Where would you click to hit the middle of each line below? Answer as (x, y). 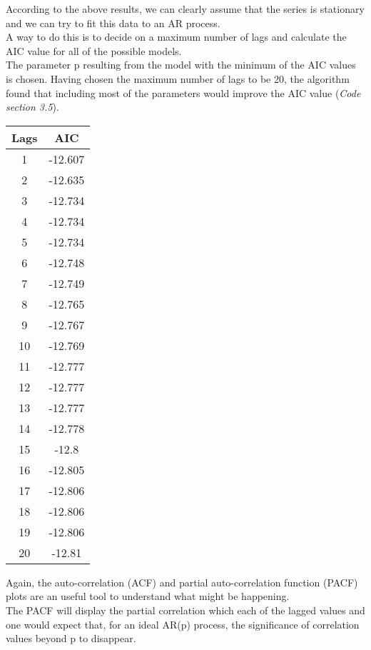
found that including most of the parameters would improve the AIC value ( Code (183, 92)
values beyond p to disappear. (71, 638)
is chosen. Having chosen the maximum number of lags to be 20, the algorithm (178, 78)
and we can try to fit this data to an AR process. (113, 22)
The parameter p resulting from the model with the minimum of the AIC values (181, 65)
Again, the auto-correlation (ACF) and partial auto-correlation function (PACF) (182, 582)
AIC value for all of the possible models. (94, 50)
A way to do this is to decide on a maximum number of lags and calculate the (176, 37)
